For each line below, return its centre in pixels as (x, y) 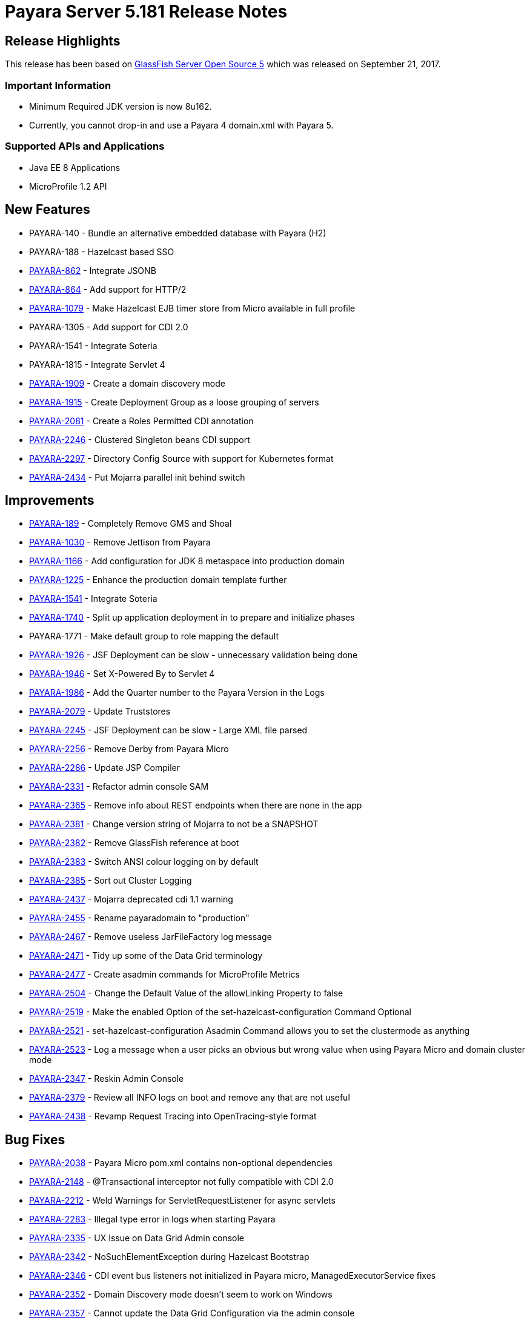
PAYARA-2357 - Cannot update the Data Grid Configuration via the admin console (192, 1313)
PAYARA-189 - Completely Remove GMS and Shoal (131, 524)
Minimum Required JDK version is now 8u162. (121, 106)
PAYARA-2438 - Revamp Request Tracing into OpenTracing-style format (173, 1116)
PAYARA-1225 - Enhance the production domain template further (158, 580)
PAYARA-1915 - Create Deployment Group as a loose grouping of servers (174, 402)
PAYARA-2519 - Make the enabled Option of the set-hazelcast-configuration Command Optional (220, 1012)
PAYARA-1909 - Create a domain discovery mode (127, 383)
